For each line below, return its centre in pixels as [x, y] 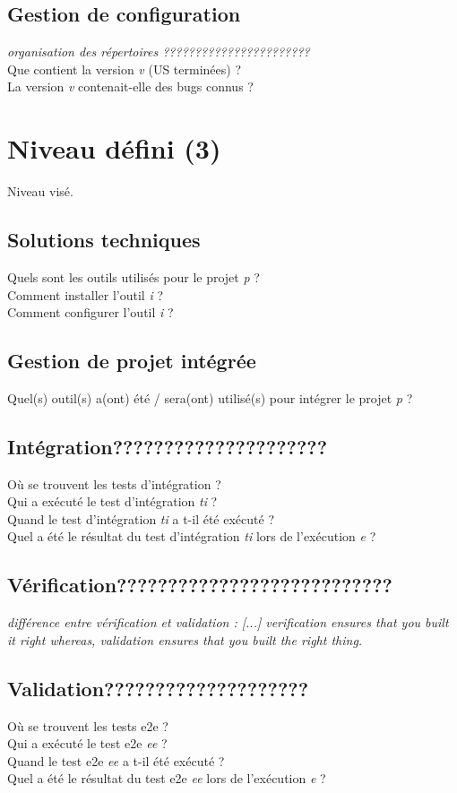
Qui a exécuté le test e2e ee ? [87, 743]
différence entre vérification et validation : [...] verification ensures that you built [228, 622]
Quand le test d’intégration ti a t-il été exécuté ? [141, 518]
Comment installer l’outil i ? [85, 294]
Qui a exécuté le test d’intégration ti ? [112, 501]
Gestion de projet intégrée [132, 361]
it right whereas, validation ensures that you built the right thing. [185, 639]
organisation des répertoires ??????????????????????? [159, 52]
